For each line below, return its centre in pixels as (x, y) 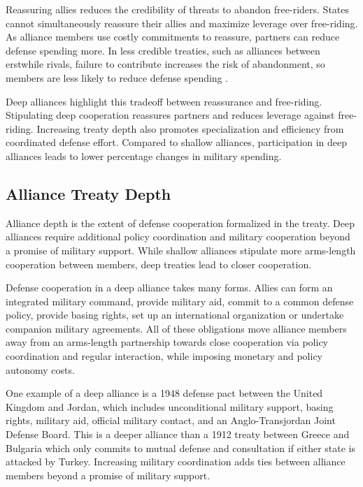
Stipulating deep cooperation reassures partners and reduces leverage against (170, 115)
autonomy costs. (40, 369)
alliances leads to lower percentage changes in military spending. (144, 155)
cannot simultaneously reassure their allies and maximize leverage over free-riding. (182, 23)
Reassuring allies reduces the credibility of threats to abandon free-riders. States (178, 9)
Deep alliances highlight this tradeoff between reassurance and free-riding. (164, 101)
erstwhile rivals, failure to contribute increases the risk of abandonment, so (165, 64)
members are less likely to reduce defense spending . (117, 77)
